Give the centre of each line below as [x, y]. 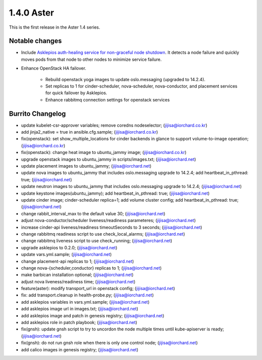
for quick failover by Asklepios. [76, 93]
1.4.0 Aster [32, 13]
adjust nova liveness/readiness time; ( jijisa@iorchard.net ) [78, 281]
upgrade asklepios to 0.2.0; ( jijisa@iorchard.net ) [69, 247]
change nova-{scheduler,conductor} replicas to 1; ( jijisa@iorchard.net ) [91, 268]
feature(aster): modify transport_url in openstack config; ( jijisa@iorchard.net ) [98, 289]
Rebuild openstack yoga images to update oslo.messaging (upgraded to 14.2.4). [125, 79]
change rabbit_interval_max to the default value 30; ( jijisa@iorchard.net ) [93, 213]
